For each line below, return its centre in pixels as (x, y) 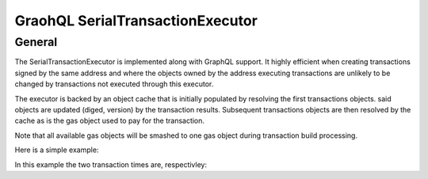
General (36, 42)
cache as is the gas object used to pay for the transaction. (110, 121)
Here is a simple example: (57, 150)
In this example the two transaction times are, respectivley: (111, 164)
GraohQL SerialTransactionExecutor (136, 21)
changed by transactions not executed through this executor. (114, 84)
